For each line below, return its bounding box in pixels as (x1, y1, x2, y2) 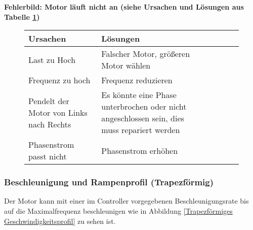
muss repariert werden (101, 124, 180, 136)
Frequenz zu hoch (28, 74, 91, 86)
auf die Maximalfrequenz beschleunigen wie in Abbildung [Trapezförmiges (4, 206, 233, 216)
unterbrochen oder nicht (101, 101, 187, 113)
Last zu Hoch (28, 53, 76, 65)
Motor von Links (28, 106, 88, 118)
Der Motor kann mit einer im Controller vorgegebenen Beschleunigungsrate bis (4, 195, 249, 206)
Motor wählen (101, 59, 151, 72)
